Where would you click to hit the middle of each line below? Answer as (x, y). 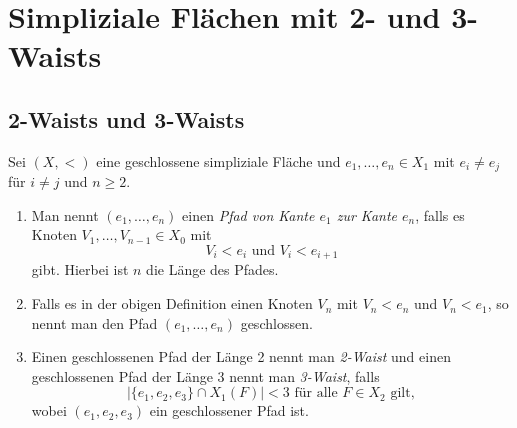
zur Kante (366, 214)
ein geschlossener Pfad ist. (229, 410)
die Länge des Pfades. (212, 269)
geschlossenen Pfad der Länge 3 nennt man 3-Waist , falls (205, 375)
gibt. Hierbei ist (80, 269)
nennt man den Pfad (94, 322)
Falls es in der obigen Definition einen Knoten (172, 303)
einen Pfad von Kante (248, 214)
